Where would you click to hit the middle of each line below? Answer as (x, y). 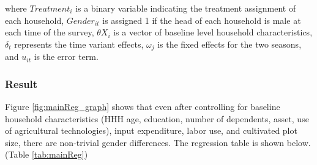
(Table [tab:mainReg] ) (47, 154)
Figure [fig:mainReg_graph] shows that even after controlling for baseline (143, 107)
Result (21, 83)
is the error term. (66, 57)
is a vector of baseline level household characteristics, (213, 32)
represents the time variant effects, (79, 44)
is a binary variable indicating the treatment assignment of (186, 8)
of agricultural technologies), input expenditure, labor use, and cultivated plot (151, 130)
